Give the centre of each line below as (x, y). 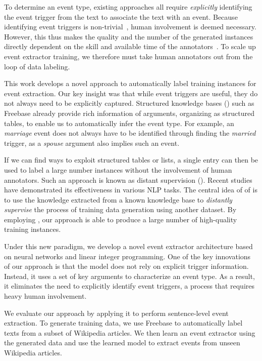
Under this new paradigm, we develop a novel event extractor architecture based (128, 246)
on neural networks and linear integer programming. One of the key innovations (127, 256)
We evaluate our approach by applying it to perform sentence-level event (116, 313)
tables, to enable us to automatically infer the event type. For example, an (119, 123)
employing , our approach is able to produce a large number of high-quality (121, 219)
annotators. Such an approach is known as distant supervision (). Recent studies (128, 179)
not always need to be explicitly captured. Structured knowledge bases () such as (129, 103)
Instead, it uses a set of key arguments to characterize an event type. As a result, (129, 276)
